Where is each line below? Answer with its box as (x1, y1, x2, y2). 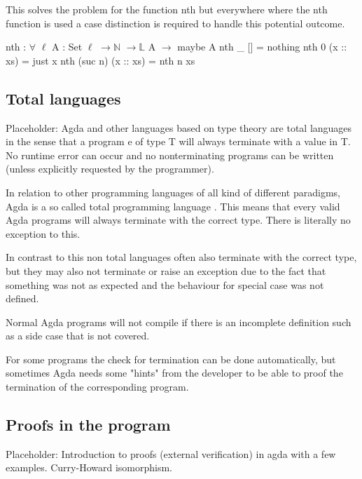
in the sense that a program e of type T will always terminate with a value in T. (6, 134, 351, 149)
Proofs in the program (6, 414, 171, 436)
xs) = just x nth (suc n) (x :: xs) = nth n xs (6, 53, 195, 67)
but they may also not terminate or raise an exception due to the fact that (6, 263, 326, 278)
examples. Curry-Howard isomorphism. (6, 460, 172, 475)
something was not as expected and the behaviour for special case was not (6, 277, 324, 292)
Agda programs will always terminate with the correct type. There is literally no (6, 212, 351, 227)
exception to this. (6, 226, 81, 241)
